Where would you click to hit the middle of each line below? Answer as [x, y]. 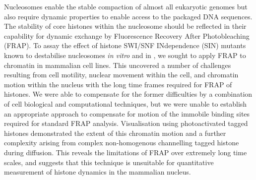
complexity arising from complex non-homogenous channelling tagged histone [122, 143]
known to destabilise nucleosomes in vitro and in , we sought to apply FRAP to [125, 55]
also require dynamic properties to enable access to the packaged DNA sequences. [128, 16]
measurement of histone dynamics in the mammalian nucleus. [97, 172]
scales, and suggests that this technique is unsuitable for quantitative [109, 162]
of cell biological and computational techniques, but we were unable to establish [126, 103]
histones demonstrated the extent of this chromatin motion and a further [115, 133]
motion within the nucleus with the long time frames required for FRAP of [118, 84]
